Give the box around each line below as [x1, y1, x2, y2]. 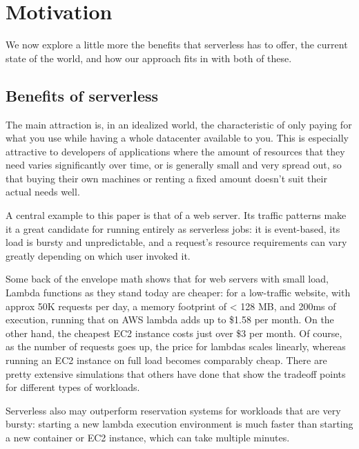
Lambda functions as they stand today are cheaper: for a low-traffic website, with [6, 285, 351, 300]
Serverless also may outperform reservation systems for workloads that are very [6, 403, 341, 417]
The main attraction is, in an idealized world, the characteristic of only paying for [6, 117, 352, 131]
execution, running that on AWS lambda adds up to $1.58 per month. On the [6, 312, 334, 327]
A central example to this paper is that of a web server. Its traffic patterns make [6, 208, 347, 222]
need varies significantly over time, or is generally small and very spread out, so [6, 157, 342, 172]
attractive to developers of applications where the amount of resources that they [6, 144, 345, 158]
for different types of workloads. [6, 380, 140, 394]
